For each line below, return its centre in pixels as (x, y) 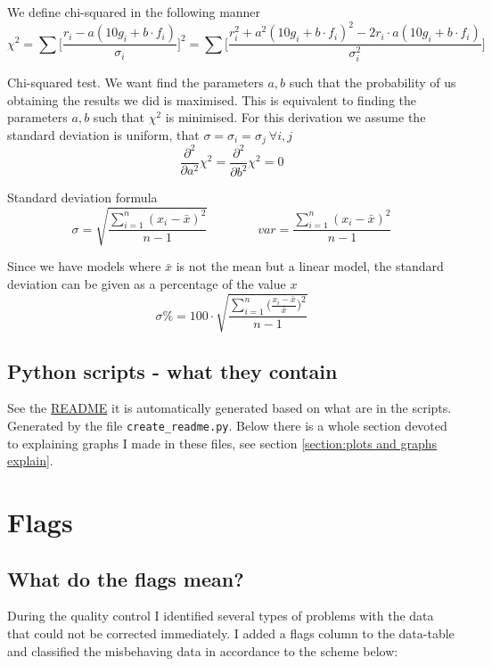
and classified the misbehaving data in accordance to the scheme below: (203, 650)
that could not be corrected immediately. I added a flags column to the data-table (231, 633)
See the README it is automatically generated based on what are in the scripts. (230, 408)
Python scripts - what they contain (172, 370)
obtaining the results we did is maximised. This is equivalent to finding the (212, 99)
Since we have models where (84, 266)
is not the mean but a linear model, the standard (310, 266)
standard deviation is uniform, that (103, 134)
